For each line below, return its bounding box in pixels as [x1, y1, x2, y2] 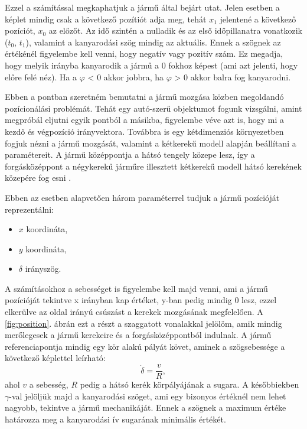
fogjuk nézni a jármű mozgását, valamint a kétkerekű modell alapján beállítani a [5, 136, 296, 149]
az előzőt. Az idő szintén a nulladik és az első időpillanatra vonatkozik [48, 24, 302, 37]
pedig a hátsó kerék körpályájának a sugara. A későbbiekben [80, 378, 299, 391]
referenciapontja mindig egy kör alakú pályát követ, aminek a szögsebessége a [5, 340, 285, 352]
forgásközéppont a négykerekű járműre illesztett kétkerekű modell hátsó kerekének [5, 160, 302, 172]
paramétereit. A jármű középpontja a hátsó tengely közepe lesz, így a [5, 148, 255, 161]
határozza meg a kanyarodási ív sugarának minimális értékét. [5, 412, 226, 425]
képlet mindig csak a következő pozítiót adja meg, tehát [5, 12, 207, 25]
